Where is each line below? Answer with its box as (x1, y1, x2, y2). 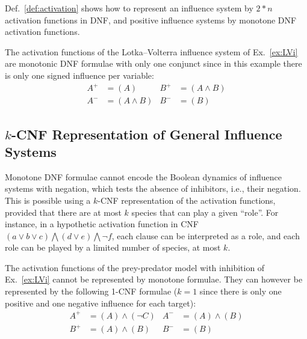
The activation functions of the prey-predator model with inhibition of (5, 261, 265, 273)
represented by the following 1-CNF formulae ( (5, 285, 178, 298)
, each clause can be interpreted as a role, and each (111, 229, 300, 242)
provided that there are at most (5, 206, 122, 218)
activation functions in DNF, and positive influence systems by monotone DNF (5, 13, 297, 26)
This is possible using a (5, 194, 91, 206)
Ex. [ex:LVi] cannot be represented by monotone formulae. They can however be (5, 273, 303, 286)
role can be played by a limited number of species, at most (5, 241, 221, 254)
